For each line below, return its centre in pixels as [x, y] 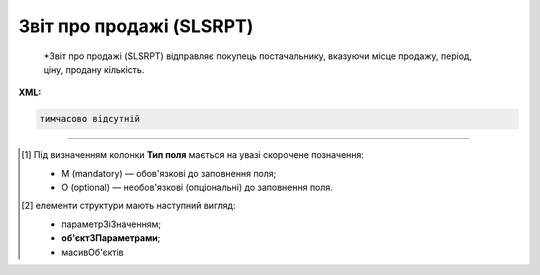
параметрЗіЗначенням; [111, 224]
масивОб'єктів [92, 252]
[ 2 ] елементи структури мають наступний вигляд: [128, 206]
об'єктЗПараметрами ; [111, 238]
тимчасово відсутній [89, 119]
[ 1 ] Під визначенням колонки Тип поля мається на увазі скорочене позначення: [193, 155]
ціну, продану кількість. [94, 69]
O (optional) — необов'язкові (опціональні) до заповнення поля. [197, 187]
